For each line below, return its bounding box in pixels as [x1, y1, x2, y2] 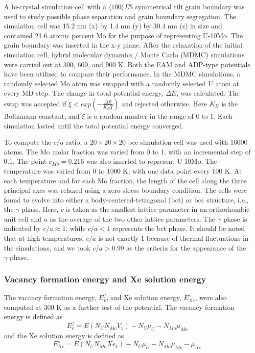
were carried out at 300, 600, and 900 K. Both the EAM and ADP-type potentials [4, 59, 251, 69]
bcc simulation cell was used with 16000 [128, 137, 248, 147]
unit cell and [4, 213, 42, 224]
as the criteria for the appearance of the [126, 242, 246, 252]
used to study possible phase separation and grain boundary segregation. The [4, 11, 236, 21]
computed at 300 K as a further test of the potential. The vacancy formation [4, 302, 234, 312]
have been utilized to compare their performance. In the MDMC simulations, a [4, 69, 241, 79]
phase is [223, 213, 247, 224]
